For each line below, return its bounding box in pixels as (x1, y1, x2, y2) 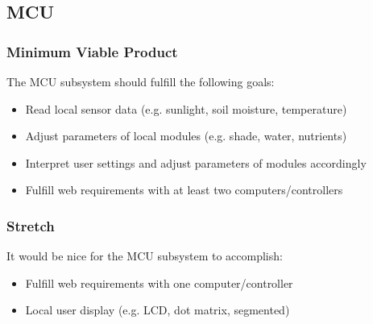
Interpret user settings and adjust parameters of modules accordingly (25, 154, 367, 171)
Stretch (6, 215, 55, 235)
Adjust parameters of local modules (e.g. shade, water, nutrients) (25, 127, 347, 144)
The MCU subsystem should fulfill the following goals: (6, 73, 275, 89)
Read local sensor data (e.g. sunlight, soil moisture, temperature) (25, 100, 347, 117)
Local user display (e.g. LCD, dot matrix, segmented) (25, 301, 290, 318)
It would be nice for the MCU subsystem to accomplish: (6, 247, 283, 264)
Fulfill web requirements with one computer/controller (25, 274, 293, 291)
